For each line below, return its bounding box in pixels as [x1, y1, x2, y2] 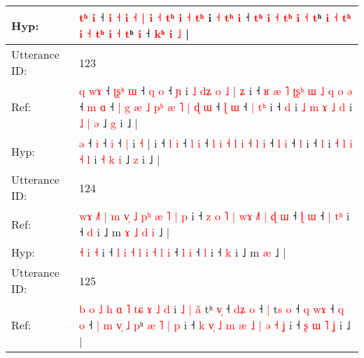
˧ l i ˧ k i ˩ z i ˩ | [78, 151, 160, 167]
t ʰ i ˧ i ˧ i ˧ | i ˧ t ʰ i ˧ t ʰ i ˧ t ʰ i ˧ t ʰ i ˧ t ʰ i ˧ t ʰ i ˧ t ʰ [78, 9, 351, 25]
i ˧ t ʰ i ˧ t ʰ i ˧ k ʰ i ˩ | [78, 25, 190, 41]
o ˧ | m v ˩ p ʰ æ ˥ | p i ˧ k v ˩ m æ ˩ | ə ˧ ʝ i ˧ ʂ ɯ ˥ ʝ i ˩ [78, 317, 351, 333]
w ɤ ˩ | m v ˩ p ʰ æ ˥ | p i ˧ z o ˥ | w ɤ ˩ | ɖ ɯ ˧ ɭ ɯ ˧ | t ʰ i [78, 208, 350, 224]
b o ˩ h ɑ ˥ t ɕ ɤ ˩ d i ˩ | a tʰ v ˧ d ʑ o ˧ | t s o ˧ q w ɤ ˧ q [78, 301, 344, 317]
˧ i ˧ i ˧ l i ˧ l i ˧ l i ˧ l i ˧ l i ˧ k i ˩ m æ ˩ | [78, 244, 286, 260]
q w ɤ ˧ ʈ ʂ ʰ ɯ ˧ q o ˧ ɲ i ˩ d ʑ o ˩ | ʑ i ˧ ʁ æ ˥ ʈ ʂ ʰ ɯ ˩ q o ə [78, 83, 353, 99]
